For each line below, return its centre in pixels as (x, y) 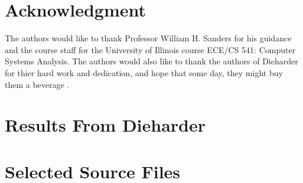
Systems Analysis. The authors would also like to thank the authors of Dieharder (151, 61)
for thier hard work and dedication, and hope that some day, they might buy (144, 72)
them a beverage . (37, 84)
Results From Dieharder (105, 125)
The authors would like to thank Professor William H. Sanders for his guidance (148, 38)
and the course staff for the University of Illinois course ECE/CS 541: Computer (150, 49)
